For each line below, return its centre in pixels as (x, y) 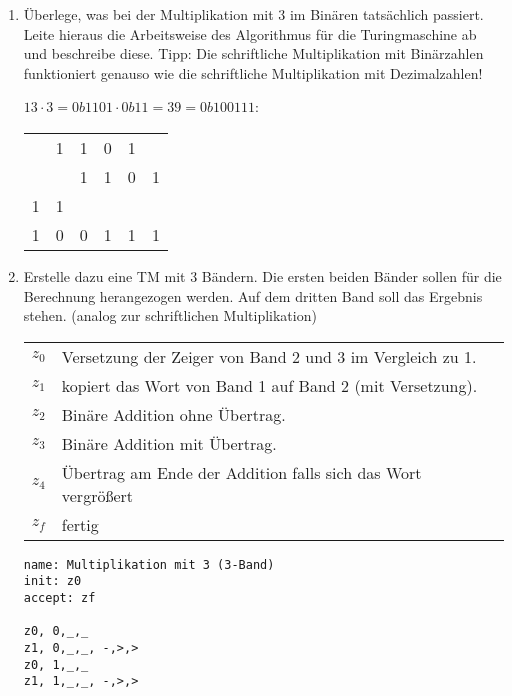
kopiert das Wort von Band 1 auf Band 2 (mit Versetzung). (269, 385)
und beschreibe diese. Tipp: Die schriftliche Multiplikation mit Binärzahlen (253, 53)
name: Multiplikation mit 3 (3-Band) (149, 564)
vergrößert (97, 495)
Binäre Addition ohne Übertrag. (173, 414)
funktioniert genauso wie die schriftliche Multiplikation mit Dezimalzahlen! (253, 72)
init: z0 (52, 581)
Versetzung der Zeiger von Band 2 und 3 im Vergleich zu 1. (269, 356)
